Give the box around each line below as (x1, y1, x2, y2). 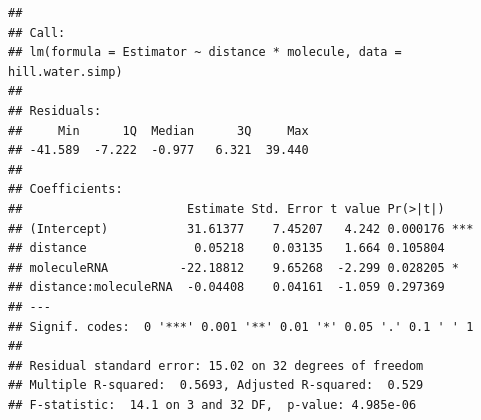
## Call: (8, 25, 66, 40)
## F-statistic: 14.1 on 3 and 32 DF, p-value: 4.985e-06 (8, 397, 417, 412)
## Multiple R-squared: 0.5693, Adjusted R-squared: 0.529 (8, 378, 424, 393)
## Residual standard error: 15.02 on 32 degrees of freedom (8, 358, 424, 373)
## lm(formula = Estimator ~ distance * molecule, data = (8, 45, 402, 60)
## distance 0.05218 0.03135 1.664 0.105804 (8, 241, 445, 256)
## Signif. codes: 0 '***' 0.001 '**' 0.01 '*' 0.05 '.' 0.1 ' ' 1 (8, 319, 474, 334)
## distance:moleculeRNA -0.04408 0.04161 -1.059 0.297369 (8, 280, 445, 295)
